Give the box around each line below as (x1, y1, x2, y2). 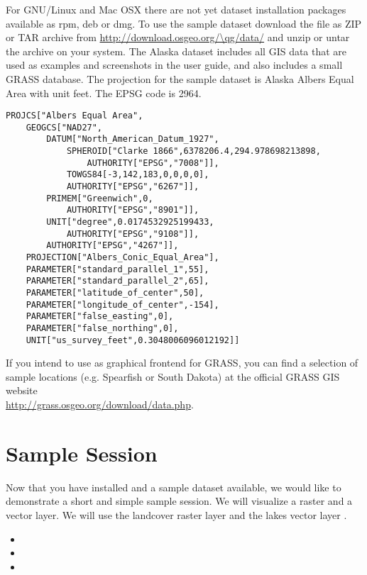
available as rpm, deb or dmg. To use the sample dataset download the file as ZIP (6, 16, 362, 30)
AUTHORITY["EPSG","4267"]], (46, 240, 179, 251)
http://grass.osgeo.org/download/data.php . (6, 397, 194, 412)
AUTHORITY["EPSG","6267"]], (66, 182, 199, 192)
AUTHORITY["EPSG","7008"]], (87, 157, 219, 168)
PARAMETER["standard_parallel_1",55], (26, 264, 209, 274)
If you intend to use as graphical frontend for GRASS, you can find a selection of (6, 355, 358, 370)
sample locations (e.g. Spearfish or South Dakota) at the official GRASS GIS (6, 369, 340, 384)
